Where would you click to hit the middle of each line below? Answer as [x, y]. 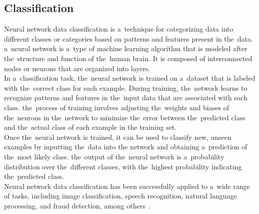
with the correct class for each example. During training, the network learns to [126, 87]
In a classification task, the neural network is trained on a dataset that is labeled [130, 78]
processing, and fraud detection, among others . [77, 205]
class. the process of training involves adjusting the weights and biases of [116, 107]
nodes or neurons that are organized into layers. [77, 68]
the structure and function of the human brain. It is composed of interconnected [128, 58]
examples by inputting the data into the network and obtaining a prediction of [126, 147]
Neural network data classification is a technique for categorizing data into [119, 29]
